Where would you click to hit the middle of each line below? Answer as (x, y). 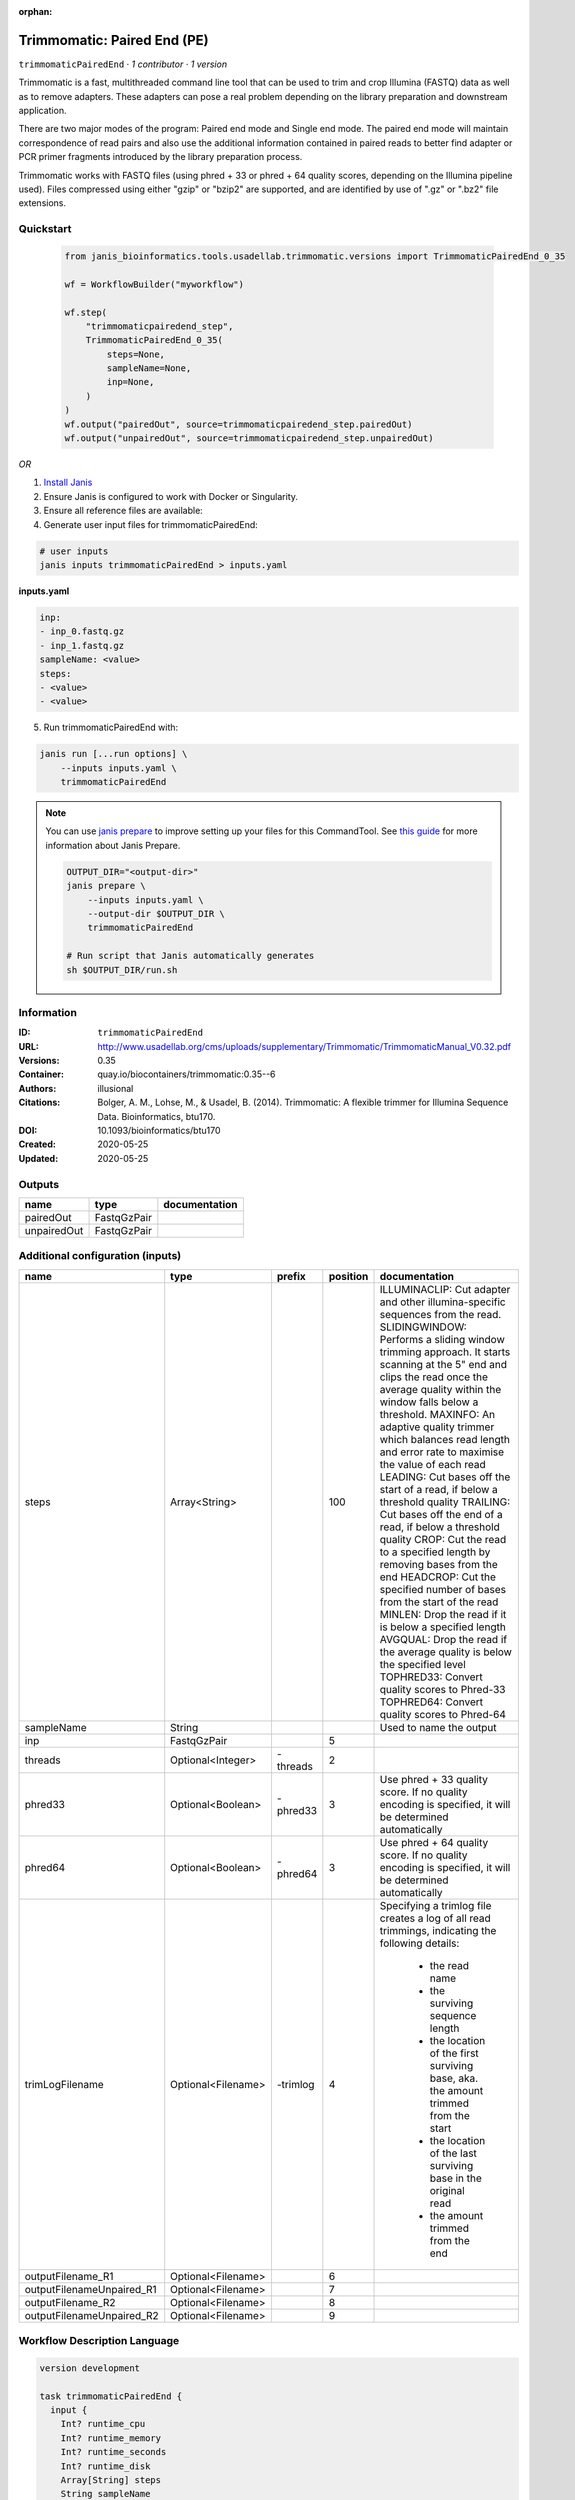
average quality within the (440, 1389)
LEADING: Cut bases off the (445, 1477)
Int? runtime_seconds (113, 2452)
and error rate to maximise (442, 1452)
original (447, 2190)
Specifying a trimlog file (435, 1905)
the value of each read (432, 1464)
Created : (37, 1144)
